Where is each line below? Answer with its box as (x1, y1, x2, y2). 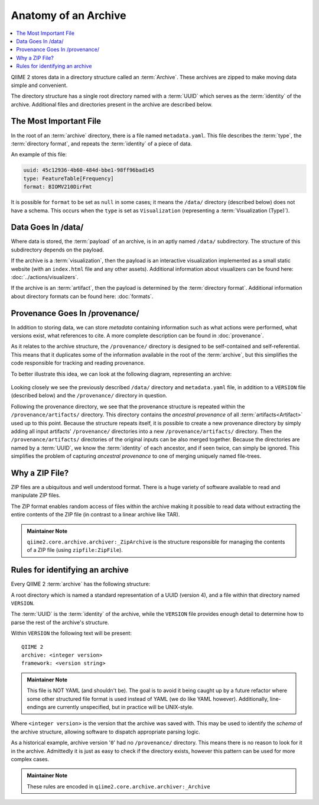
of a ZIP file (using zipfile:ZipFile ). (27, 547, 123, 554)
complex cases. (11, 755, 50, 762)
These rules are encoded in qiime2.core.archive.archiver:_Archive (27, 783, 210, 790)
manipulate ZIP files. (11, 492, 61, 499)
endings (27, 703, 47, 710)
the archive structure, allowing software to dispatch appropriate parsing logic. (11, 728, 200, 735)
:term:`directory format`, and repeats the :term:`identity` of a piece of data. (11, 140, 192, 147)
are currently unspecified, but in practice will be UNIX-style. (47, 703, 194, 710)
